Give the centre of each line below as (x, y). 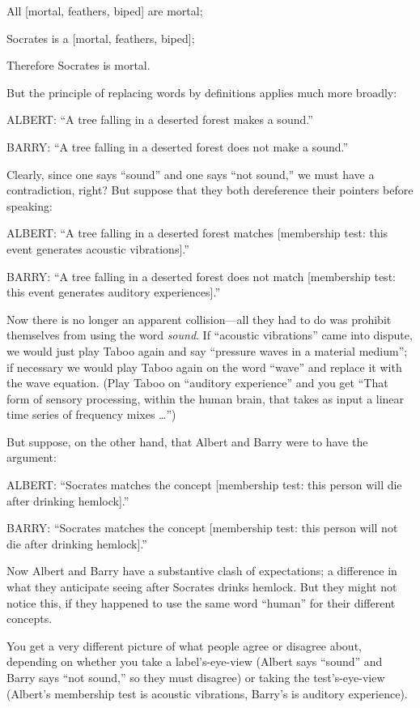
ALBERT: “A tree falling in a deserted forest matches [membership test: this (197, 233)
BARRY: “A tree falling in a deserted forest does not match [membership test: (201, 276)
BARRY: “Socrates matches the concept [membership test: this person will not (202, 528)
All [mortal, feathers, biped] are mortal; (105, 11)
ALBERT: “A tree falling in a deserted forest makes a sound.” (160, 119)
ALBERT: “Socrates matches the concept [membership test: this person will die (204, 485)
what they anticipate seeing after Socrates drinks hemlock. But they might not (202, 587)
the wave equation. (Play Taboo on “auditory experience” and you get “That (197, 383)
